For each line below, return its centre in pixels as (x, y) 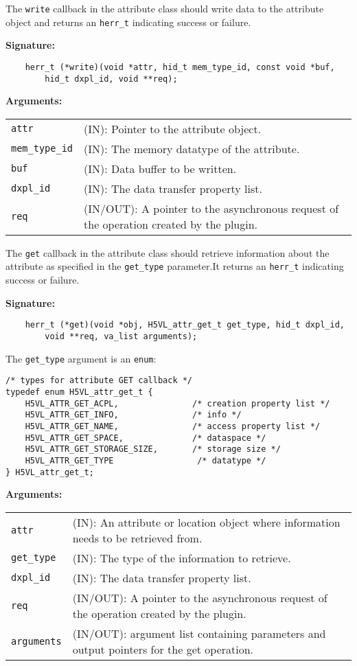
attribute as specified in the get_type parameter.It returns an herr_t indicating (175, 266)
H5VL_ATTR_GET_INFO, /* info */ (133, 415)
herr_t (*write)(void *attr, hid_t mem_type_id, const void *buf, (180, 67)
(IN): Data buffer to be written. (160, 168)
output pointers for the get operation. (163, 649)
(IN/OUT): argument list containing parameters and (199, 633)
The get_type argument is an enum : (81, 358)
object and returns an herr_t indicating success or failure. (128, 22)
